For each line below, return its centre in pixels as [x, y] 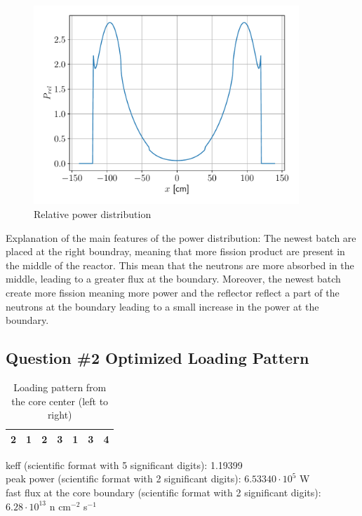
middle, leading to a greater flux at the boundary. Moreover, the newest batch [173, 279]
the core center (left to [60, 401]
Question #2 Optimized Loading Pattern [157, 358]
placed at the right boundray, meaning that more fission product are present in [175, 251]
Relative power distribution [93, 214]
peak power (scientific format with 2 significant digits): [123, 478]
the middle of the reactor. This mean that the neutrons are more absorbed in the [180, 265]
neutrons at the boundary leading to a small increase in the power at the [162, 306]
